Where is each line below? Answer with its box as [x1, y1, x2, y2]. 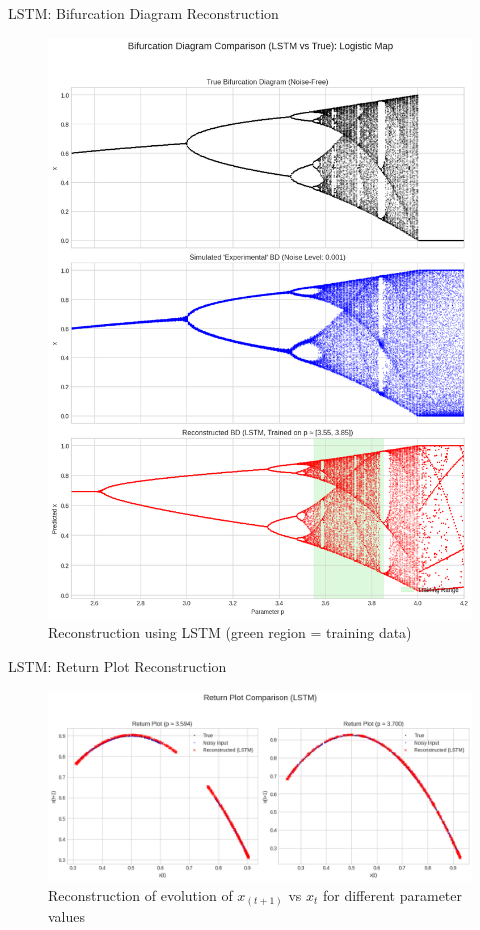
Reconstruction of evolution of [48, 884, 233, 905]
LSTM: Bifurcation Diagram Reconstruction [8, 3, 279, 23]
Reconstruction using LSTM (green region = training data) [48, 622, 412, 643]
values [48, 906, 86, 927]
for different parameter [323, 884, 462, 905]
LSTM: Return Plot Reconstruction [8, 656, 227, 676]
